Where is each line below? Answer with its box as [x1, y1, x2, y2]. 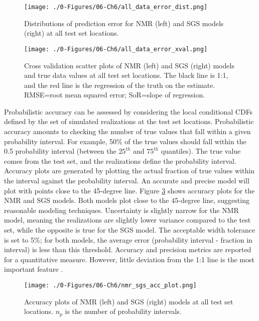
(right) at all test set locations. [24, 28, 119, 38]
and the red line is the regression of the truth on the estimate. [24, 79, 215, 90]
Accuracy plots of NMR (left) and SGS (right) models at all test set [24, 296, 233, 306]
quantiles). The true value [161, 146, 241, 156]
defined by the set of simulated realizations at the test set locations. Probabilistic [4, 116, 254, 127]
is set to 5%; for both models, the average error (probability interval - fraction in [4, 234, 252, 245]
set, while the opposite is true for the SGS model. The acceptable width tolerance [4, 225, 255, 235]
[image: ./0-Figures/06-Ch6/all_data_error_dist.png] [24, 4, 208, 11]
